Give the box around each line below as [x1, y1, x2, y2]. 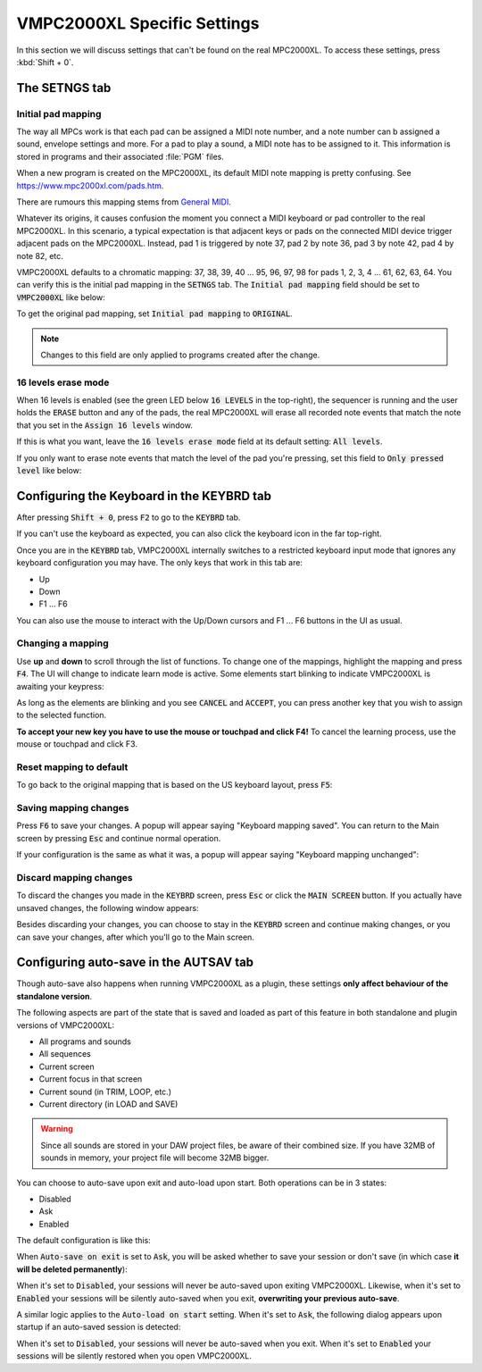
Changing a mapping [16, 637, 109, 649]
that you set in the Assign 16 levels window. [16, 420, 194, 431]
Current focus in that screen [38, 1074, 143, 1084]
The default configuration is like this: [16, 1235, 151, 1246]
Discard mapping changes [16, 872, 133, 883]
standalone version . [16, 991, 93, 1001]
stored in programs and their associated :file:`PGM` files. [16, 151, 225, 162]
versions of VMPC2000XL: [16, 1019, 115, 1031]
